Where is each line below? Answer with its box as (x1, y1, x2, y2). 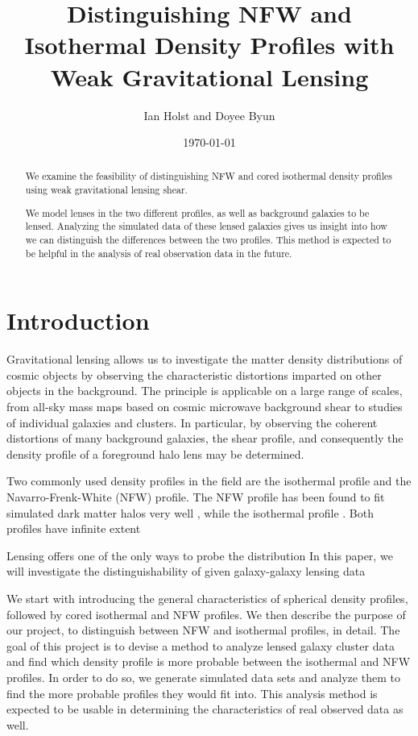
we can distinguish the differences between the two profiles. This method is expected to (25, 233, 391, 246)
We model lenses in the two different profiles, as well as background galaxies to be (25, 206, 370, 219)
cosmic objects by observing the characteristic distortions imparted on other (6, 366, 382, 383)
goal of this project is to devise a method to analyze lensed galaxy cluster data (6, 637, 395, 654)
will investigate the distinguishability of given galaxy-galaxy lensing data (6, 563, 366, 580)
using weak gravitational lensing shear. (25, 183, 188, 197)
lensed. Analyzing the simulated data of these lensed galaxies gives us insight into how (25, 219, 387, 233)
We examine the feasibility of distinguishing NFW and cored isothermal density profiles (25, 169, 392, 183)
